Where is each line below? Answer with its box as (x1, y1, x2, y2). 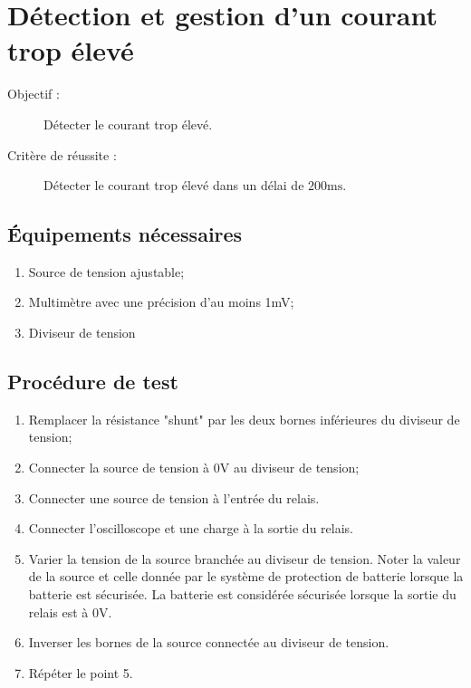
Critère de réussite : (7, 145, 117, 164)
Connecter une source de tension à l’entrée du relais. (28, 488, 320, 507)
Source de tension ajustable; (28, 262, 185, 281)
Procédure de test (7, 368, 178, 396)
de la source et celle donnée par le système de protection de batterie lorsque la (28, 567, 464, 586)
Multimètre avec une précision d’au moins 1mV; (28, 292, 294, 311)
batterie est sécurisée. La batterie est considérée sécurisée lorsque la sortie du (28, 585, 457, 604)
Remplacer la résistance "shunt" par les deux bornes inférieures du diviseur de (28, 409, 460, 428)
